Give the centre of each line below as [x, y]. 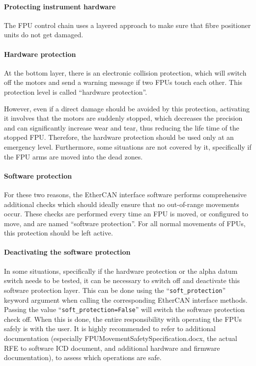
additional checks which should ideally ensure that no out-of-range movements [122, 204]
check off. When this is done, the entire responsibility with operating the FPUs [123, 319]
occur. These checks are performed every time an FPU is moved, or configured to [126, 214]
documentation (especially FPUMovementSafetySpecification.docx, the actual [121, 338]
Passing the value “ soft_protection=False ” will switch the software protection [124, 309]
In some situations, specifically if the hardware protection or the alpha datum [121, 271]
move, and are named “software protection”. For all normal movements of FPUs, [125, 223]
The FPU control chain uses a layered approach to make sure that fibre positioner [128, 25]
